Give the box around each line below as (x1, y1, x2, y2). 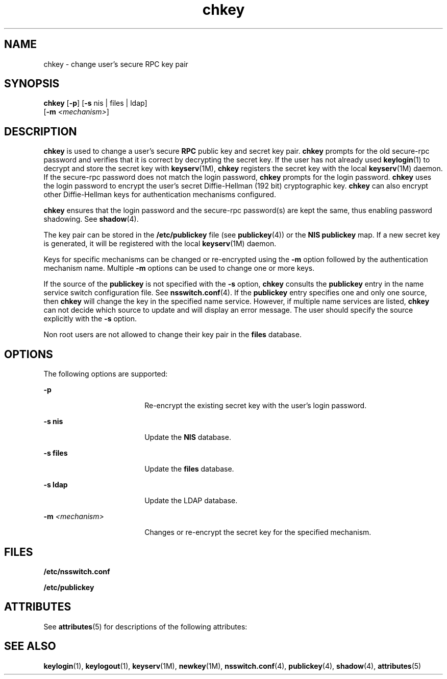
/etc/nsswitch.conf (43, 567, 110, 576)
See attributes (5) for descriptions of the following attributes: (43, 622, 247, 631)
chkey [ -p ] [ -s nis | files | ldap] (43, 99, 147, 108)
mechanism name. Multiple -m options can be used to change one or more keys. (43, 264, 315, 273)
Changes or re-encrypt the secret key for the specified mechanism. (144, 528, 371, 537)
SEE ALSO (4, 640, 56, 653)
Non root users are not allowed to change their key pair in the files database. (43, 330, 302, 339)
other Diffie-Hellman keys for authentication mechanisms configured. (43, 190, 276, 199)
